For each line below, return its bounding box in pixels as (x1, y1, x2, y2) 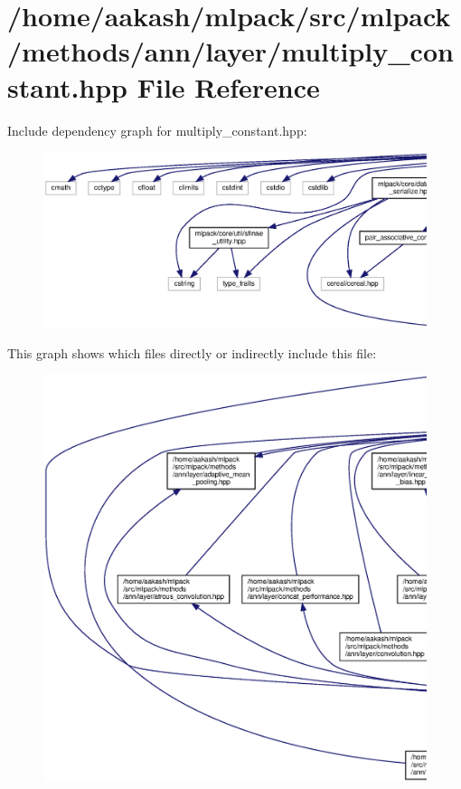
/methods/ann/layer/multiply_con (7, 33, 454, 70)
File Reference (136, 68, 320, 105)
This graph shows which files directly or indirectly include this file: (7, 343, 377, 362)
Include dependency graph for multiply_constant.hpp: (7, 120, 307, 139)
